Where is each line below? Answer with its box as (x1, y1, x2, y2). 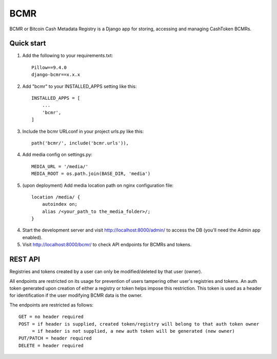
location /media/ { (31, 194, 81, 200)
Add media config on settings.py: (22, 152, 92, 158)
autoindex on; (42, 201, 78, 207)
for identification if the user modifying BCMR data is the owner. (9, 292, 143, 298)
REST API (9, 255, 41, 264)
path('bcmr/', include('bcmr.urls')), (31, 140, 129, 146)
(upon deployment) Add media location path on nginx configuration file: (22, 182, 174, 188)
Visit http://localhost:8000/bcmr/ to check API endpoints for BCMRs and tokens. (22, 242, 192, 248)
